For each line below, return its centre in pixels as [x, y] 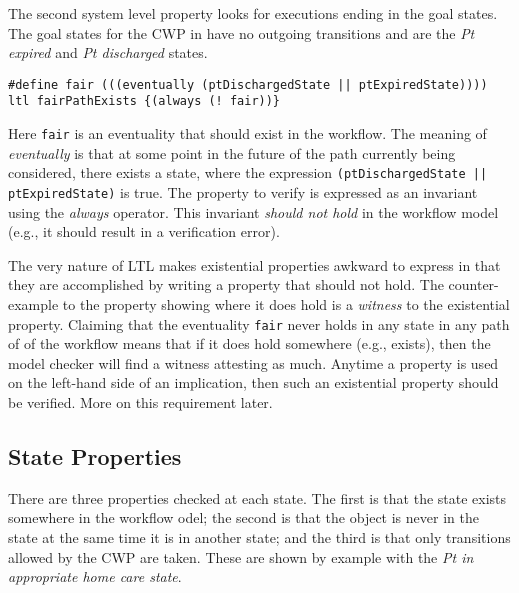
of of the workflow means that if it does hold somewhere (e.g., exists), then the [249, 343]
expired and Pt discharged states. [108, 52]
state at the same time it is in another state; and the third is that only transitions [259, 537]
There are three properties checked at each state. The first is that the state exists [257, 497]
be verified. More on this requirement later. [140, 402]
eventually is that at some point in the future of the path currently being [232, 152]
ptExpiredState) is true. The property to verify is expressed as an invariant [243, 192]
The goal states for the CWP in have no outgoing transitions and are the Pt [241, 32]
